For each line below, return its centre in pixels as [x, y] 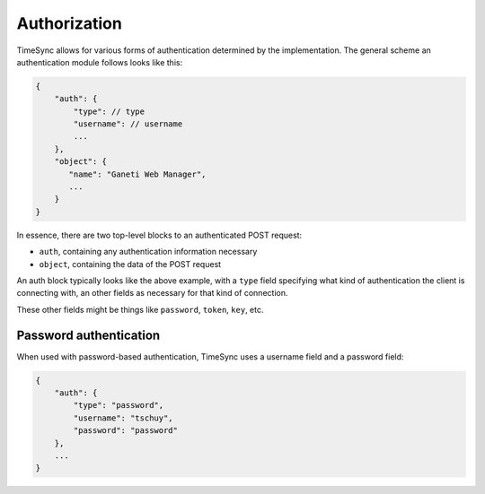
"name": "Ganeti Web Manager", [137, 174]
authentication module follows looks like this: [100, 62]
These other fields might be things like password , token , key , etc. [140, 309]
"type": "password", [119, 405]
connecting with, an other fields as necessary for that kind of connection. [152, 293]
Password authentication [88, 335]
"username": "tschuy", [123, 418]
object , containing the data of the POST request [130, 264]
